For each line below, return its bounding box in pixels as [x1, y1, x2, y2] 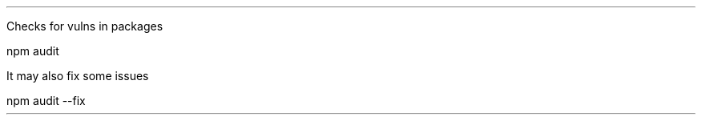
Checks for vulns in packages [6, 19, 163, 33]
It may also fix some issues [6, 69, 149, 83]
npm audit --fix [6, 94, 86, 107]
